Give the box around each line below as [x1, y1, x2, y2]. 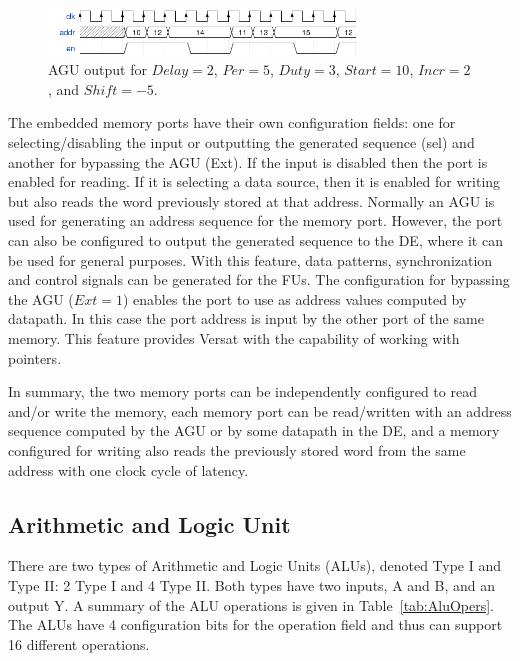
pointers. [8, 347, 62, 368]
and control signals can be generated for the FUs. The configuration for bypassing [8, 269, 510, 290]
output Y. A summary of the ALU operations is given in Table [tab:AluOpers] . [8, 594, 495, 615]
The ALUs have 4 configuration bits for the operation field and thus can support [8, 614, 503, 635]
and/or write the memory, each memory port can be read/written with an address [8, 400, 512, 421]
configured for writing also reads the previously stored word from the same [8, 439, 466, 460]
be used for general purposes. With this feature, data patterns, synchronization [8, 249, 493, 270]
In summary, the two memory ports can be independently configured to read [8, 381, 477, 402]
